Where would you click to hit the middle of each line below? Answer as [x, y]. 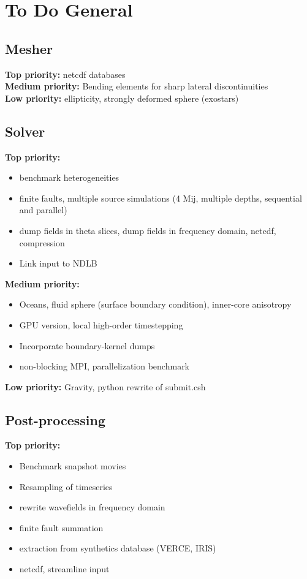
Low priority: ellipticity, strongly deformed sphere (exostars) [122, 98]
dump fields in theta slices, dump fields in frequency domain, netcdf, [148, 230]
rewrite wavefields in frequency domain [92, 507]
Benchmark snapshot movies [73, 466]
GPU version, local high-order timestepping [101, 324]
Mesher [29, 48]
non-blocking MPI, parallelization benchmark [104, 366]
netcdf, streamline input [64, 569]
